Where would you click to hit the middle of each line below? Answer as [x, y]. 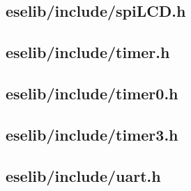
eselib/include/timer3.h [92, 134]
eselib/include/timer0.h [92, 93]
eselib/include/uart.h [83, 175]
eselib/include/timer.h [88, 52]
